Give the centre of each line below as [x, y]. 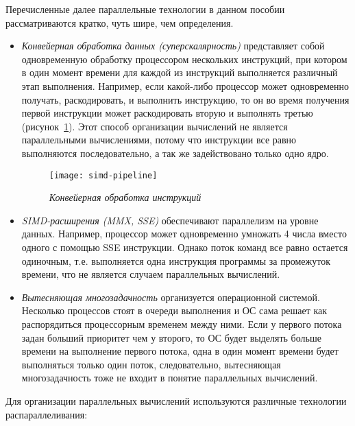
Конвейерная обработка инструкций [125, 197]
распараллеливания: [47, 414]
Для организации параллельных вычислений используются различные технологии [176, 400]
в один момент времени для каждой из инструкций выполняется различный [180, 72]
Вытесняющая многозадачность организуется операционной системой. [171, 297]
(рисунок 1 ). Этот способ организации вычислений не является [155, 126]
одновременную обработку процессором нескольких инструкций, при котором [184, 59]
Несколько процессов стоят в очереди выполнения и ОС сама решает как [174, 310]
